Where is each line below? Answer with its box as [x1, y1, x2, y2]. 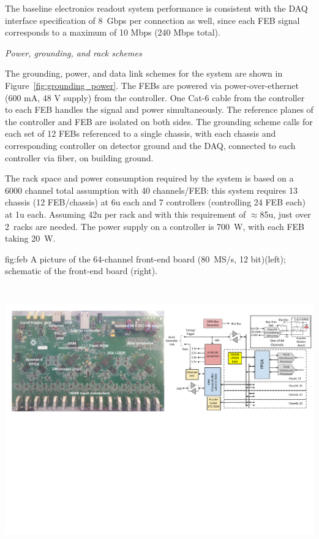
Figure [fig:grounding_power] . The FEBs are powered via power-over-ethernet [5, 78, 299, 91]
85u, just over [260, 207, 311, 220]
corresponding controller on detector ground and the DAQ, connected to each [5, 139, 296, 151]
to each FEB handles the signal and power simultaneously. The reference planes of [5, 103, 313, 116]
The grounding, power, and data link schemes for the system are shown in [5, 67, 283, 80]
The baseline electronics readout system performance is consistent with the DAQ [5, 2, 308, 14]
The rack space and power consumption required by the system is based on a [5, 172, 294, 185]
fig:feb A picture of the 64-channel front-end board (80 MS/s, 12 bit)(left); [5, 252, 286, 265]
